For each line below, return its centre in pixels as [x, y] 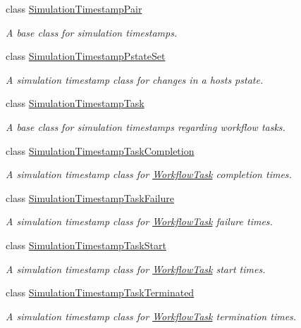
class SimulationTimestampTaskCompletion [100, 150]
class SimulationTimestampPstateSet [86, 56]
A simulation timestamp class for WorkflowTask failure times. [139, 221]
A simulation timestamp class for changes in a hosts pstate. [135, 79]
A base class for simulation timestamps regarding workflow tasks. [146, 126]
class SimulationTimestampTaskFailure [90, 197]
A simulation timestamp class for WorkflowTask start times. [136, 269]
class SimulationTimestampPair [74, 8]
